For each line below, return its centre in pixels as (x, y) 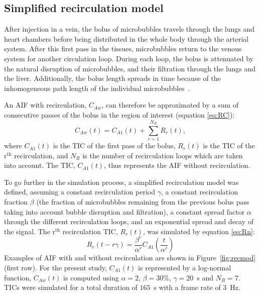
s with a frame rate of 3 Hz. (197, 287)
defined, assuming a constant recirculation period (80, 192)
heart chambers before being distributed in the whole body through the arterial (126, 38)
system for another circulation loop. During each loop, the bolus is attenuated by (129, 58)
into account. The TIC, (40, 165)
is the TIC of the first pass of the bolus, (114, 145)
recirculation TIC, (90, 231)
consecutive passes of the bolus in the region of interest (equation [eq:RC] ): (119, 114)
